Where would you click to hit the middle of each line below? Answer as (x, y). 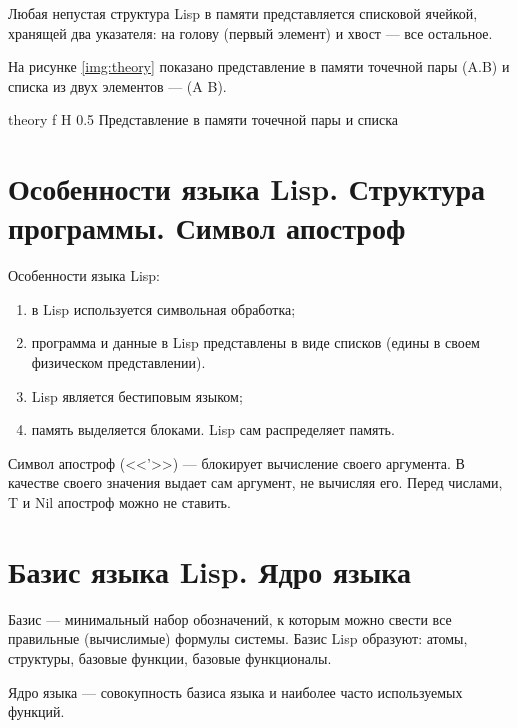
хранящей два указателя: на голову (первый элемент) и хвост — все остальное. (250, 32)
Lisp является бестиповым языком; (137, 395)
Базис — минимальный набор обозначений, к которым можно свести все (230, 618)
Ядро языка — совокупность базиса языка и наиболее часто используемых (235, 691)
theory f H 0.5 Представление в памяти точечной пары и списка (203, 119)
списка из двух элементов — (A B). (117, 85)
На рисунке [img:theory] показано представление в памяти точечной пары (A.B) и (259, 66)
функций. (36, 711)
